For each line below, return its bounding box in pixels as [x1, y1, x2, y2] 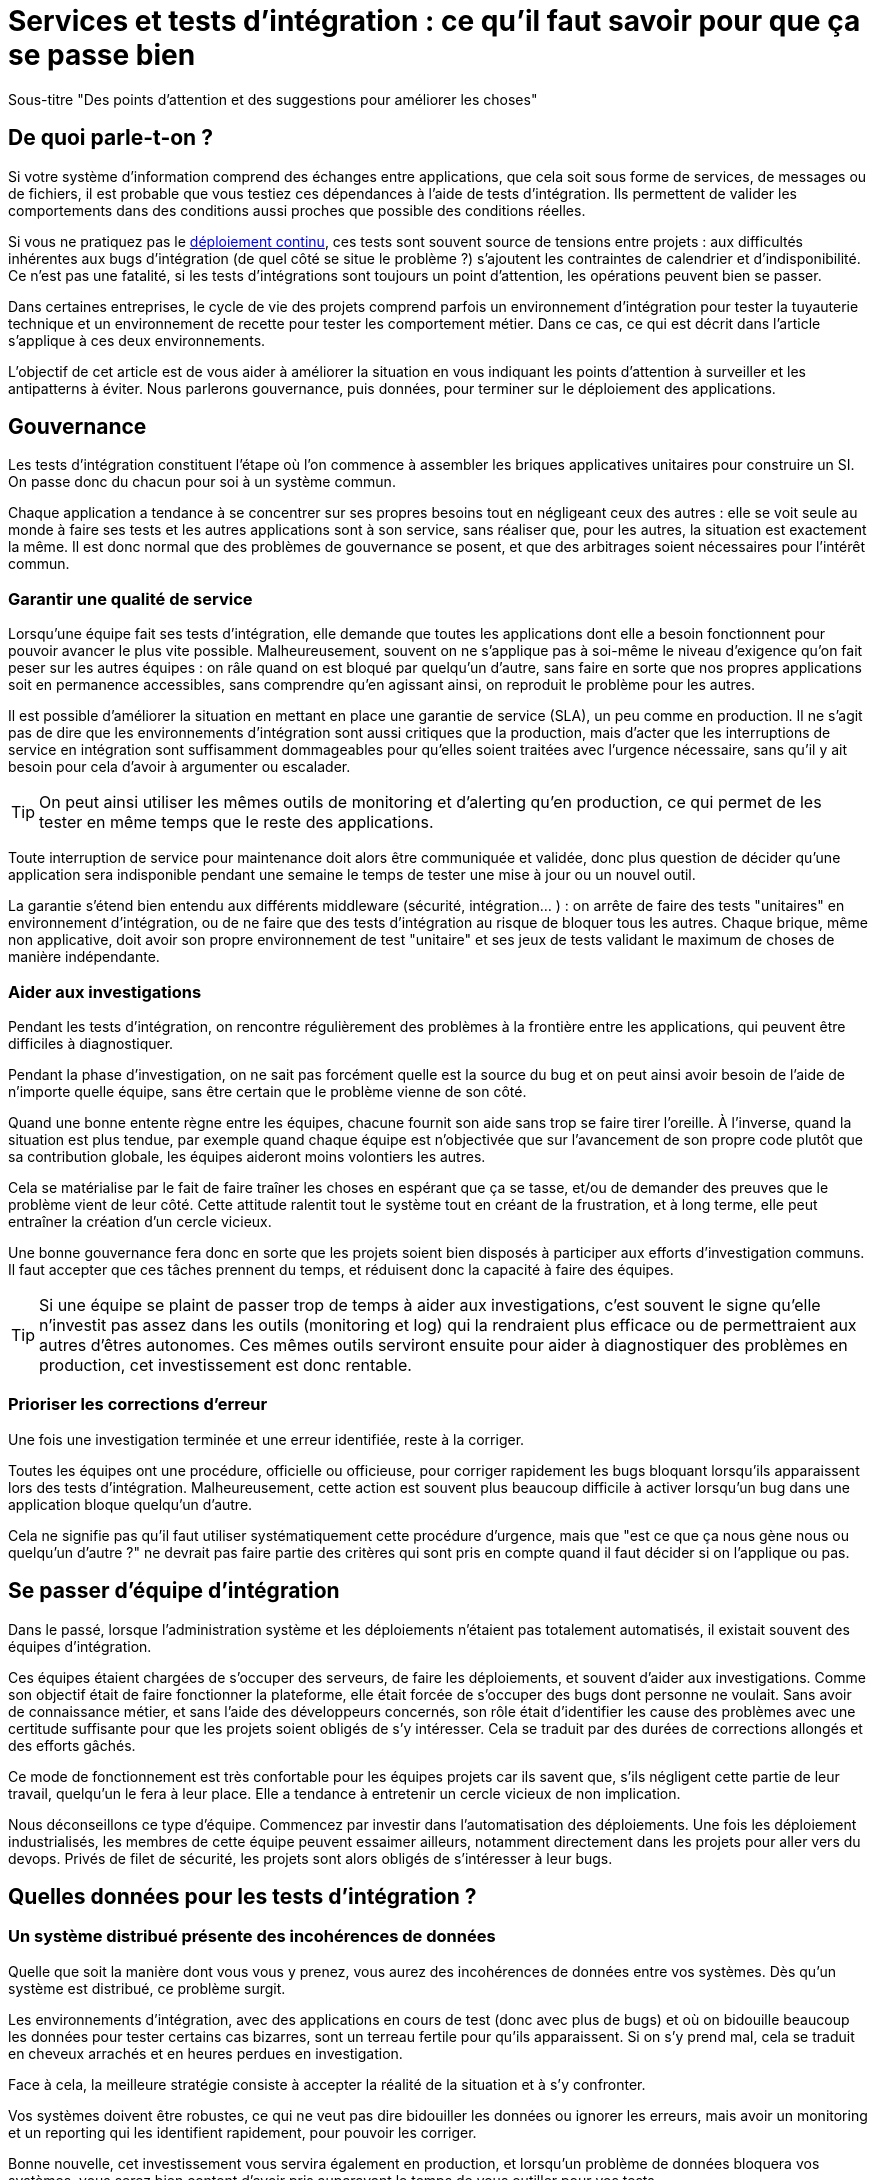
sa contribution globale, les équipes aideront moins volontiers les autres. [8, 1147, 486, 1165]
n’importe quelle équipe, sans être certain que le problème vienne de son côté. [8, 1082, 527, 1100]
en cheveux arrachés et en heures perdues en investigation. [8, 2044, 403, 2062]
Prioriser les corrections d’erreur [8, 1394, 268, 1415]
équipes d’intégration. [8, 1637, 152, 1655]
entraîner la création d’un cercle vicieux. [8, 1212, 272, 1230]
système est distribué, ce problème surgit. [8, 1979, 286, 1997]
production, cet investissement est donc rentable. [39, 1354, 412, 1375]
